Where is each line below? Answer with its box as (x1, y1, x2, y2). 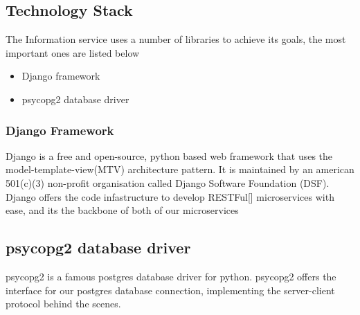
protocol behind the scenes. (6, 296, 121, 311)
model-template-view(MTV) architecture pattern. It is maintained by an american (6, 162, 354, 177)
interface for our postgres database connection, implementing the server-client (6, 282, 335, 297)
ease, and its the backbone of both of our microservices (6, 203, 239, 217)
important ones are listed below (6, 45, 140, 60)
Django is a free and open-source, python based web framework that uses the (6, 148, 333, 163)
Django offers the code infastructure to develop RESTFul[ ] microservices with (6, 189, 334, 204)
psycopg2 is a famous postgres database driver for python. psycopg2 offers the (6, 269, 336, 283)
